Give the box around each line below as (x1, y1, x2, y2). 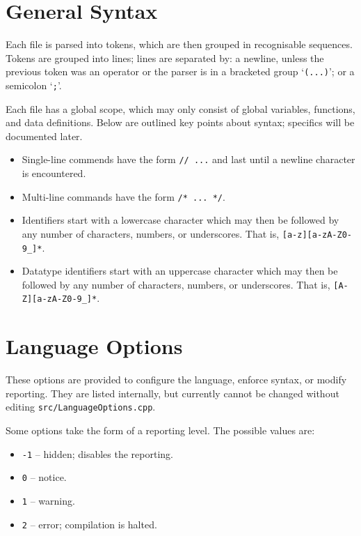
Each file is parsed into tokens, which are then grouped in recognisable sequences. (6, 37, 353, 52)
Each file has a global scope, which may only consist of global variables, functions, (6, 101, 355, 116)
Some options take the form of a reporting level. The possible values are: (6, 423, 315, 438)
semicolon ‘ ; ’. (6, 77, 62, 92)
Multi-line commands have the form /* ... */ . (22, 189, 225, 204)
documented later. (6, 128, 83, 143)
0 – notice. (22, 470, 67, 484)
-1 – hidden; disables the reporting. (22, 446, 173, 461)
